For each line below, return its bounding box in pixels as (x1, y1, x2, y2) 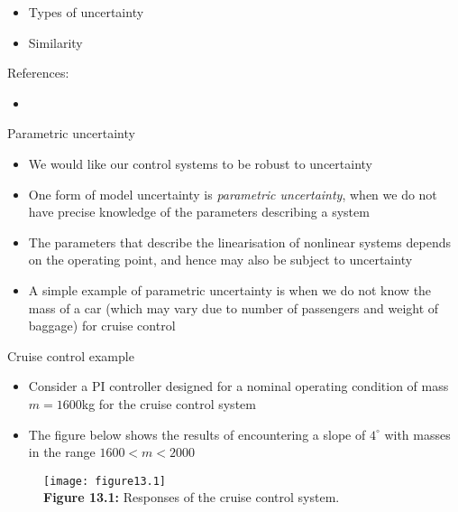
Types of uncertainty (28, 3, 144, 21)
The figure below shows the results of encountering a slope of (28, 424, 366, 443)
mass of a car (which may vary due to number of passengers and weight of (28, 298, 439, 317)
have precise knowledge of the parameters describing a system (28, 202, 370, 221)
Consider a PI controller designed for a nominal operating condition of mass (28, 377, 449, 396)
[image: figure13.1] (43, 474, 167, 488)
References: (7, 63, 69, 82)
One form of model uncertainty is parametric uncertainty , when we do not (28, 184, 437, 203)
